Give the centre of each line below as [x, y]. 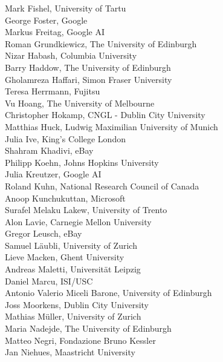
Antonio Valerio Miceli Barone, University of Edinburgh [108, 293]
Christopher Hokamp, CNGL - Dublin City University [105, 115]
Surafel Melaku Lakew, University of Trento [86, 210]
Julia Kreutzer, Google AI [53, 174]
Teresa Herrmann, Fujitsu [53, 91]
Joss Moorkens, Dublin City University [77, 304]
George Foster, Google [46, 20]
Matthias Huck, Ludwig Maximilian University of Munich [111, 126]
